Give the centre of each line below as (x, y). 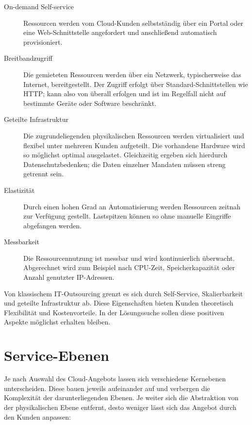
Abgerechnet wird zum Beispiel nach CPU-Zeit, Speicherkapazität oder (129, 267)
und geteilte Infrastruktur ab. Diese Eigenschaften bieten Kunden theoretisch (119, 303)
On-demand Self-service (39, 6)
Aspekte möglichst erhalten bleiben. (57, 322)
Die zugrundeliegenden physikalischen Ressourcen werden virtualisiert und (134, 135)
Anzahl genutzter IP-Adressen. (69, 277)
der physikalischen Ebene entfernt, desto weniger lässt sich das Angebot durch (120, 407)
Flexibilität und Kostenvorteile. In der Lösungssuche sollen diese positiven (114, 312)
